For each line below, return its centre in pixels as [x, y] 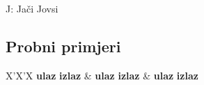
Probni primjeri [63, 46]
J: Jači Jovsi [32, 8]
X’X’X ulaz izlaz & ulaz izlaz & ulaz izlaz [102, 75]
